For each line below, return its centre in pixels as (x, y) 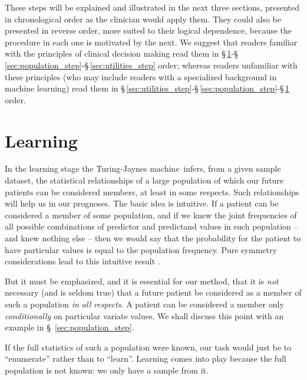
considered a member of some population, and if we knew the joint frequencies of (151, 214)
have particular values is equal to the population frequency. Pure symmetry (141, 249)
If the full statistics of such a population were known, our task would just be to (148, 347)
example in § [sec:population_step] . (70, 327)
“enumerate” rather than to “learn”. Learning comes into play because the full (146, 358)
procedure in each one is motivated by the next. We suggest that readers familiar (151, 42)
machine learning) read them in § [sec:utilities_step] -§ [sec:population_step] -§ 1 (147, 88)
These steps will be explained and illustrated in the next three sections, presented (152, 7)
